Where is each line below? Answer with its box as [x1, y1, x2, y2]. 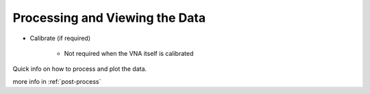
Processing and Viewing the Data [12, 10, 206, 25]
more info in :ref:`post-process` [12, 77, 101, 85]
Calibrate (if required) [29, 34, 91, 42]
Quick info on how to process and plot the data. [12, 65, 147, 73]
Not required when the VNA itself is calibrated [64, 49, 194, 57]
